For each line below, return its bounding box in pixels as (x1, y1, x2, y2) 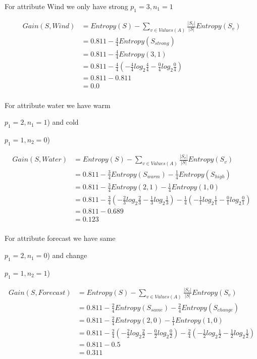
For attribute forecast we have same (5, 233, 116, 243)
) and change (47, 250, 87, 261)
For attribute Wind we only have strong (5, 1, 128, 11)
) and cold (47, 117, 79, 127)
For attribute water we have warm (5, 99, 111, 110)
